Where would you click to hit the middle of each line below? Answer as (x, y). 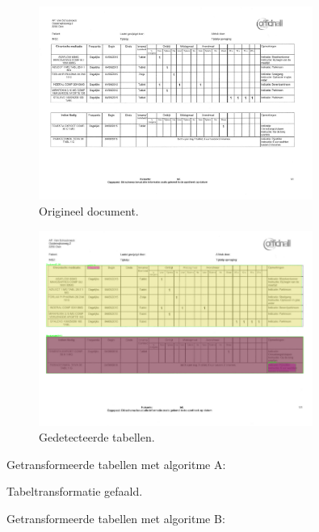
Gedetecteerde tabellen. (97, 437)
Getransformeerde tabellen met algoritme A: (116, 464)
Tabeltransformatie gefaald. (75, 491)
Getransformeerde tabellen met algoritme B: (116, 518)
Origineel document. (89, 211)
